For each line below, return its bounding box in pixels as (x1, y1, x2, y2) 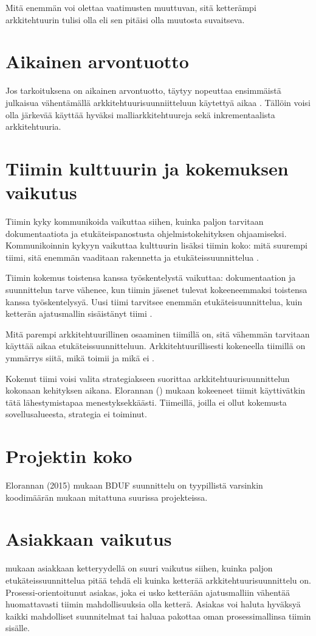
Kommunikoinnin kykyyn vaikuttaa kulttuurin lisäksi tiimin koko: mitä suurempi (5, 239, 308, 252)
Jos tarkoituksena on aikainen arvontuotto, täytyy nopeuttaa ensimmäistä (5, 84, 281, 97)
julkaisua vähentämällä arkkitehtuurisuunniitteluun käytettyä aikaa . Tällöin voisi (5, 96, 311, 108)
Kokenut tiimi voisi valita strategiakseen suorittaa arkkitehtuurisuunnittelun (5, 372, 290, 384)
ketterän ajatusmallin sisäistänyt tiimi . (5, 307, 153, 320)
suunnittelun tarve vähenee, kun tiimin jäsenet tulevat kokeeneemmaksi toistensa (5, 283, 307, 295)
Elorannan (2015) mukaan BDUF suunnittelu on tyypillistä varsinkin (5, 479, 263, 492)
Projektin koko (5, 443, 132, 468)
